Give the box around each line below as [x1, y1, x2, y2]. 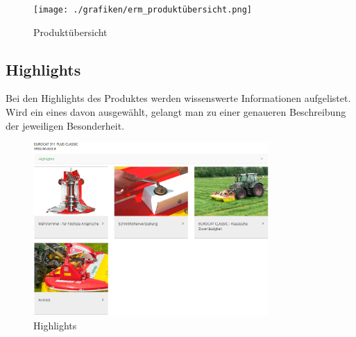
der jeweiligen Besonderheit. [6, 118, 125, 132]
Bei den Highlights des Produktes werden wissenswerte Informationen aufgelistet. [6, 91, 351, 105]
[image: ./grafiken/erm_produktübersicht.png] [33, 5, 252, 15]
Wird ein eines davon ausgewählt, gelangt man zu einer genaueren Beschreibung [6, 105, 346, 119]
